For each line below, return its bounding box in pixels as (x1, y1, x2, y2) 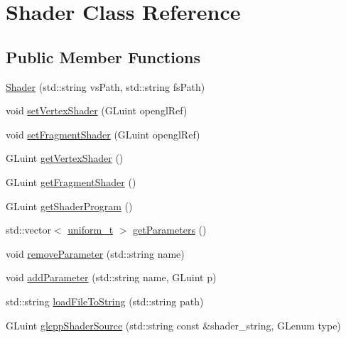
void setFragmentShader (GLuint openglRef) (6, 126, 200, 141)
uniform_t (67, 222, 114, 237)
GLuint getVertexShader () (6, 151, 124, 165)
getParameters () (133, 222, 207, 237)
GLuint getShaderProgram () (6, 198, 133, 213)
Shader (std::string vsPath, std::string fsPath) (6, 79, 205, 94)
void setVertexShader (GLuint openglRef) (6, 103, 188, 118)
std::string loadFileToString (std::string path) (6, 293, 204, 308)
